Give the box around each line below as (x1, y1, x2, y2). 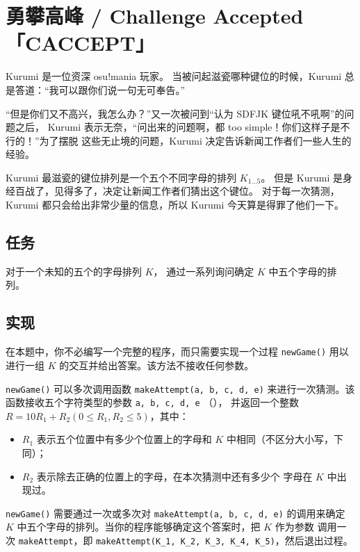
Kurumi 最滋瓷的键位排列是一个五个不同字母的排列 (6, 170, 237, 184)
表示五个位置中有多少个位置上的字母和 (36, 432, 212, 446)
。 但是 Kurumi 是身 (261, 170, 353, 184)
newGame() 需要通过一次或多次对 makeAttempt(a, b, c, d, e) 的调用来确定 (6, 505, 345, 520)
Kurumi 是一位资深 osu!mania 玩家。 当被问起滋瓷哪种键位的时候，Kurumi (6, 69, 342, 83)
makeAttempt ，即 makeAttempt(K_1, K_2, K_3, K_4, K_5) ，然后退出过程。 (18, 533, 353, 548)
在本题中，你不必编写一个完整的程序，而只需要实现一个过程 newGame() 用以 (6, 344, 349, 359)
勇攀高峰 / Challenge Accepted (6, 1, 304, 30)
